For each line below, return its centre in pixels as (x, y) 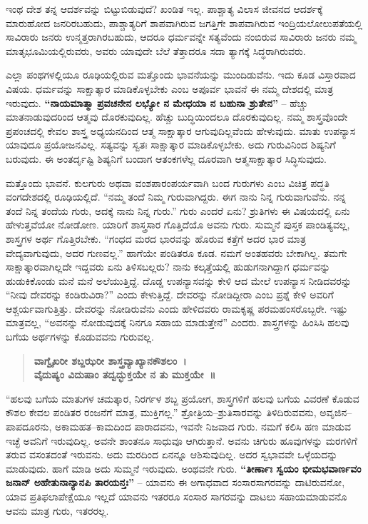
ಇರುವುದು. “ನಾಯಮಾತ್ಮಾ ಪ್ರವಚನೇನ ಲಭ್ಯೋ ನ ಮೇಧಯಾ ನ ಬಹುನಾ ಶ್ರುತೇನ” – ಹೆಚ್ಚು (157, 102)
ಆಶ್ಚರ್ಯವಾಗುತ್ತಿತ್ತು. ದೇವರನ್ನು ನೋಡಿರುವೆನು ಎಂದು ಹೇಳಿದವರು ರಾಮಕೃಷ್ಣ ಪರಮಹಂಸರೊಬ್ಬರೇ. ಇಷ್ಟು (177, 308)
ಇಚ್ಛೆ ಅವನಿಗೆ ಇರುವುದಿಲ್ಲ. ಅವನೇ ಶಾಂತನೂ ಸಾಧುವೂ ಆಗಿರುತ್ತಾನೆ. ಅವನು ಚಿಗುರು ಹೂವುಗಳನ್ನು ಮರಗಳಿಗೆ (182, 440)
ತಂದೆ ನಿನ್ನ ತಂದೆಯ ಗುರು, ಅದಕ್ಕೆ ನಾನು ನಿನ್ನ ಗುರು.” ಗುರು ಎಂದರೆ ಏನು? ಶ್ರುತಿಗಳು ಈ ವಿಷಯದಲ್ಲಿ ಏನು (178, 210)
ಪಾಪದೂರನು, (29, 427)
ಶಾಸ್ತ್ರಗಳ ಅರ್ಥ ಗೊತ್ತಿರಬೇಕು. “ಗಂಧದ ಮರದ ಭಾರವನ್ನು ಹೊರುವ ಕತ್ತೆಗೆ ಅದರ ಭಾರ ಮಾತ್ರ (156, 238)
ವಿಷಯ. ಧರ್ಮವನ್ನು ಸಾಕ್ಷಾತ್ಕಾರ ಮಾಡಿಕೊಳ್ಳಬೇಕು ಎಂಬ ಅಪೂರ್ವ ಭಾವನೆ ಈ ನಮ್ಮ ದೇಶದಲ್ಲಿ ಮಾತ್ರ (170, 88)
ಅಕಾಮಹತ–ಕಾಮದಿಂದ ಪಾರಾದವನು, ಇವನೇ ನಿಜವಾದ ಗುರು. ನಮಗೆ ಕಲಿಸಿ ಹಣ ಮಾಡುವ (203, 427)
